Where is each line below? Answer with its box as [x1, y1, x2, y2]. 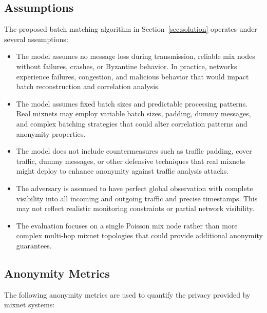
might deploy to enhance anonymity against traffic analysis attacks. [16, 165, 229, 176]
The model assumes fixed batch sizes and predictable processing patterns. [16, 98, 248, 109]
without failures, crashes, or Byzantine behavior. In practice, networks [16, 60, 237, 71]
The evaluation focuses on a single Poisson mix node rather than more [16, 220, 238, 231]
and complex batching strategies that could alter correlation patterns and [16, 118, 247, 129]
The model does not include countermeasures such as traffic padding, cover [16, 145, 252, 156]
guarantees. [16, 240, 52, 251]
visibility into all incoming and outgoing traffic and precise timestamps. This [16, 193, 258, 203]
